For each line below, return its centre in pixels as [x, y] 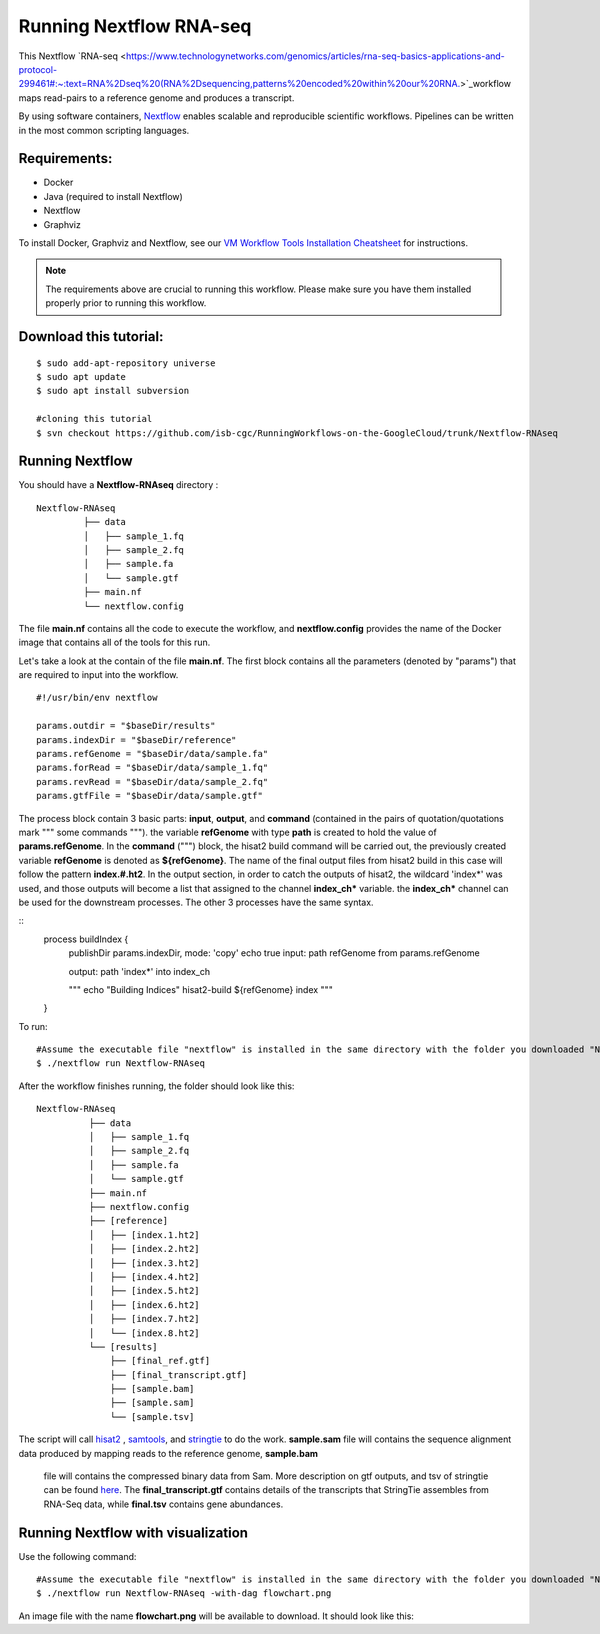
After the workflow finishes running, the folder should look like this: [156, 1086]
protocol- [38, 69]
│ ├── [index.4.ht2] [144, 1276]
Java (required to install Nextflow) [113, 196]
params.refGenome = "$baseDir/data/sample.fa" [152, 754]
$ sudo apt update [81, 376]
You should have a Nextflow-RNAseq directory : [118, 485]
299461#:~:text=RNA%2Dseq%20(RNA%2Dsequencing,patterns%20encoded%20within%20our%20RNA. [239, 84]
